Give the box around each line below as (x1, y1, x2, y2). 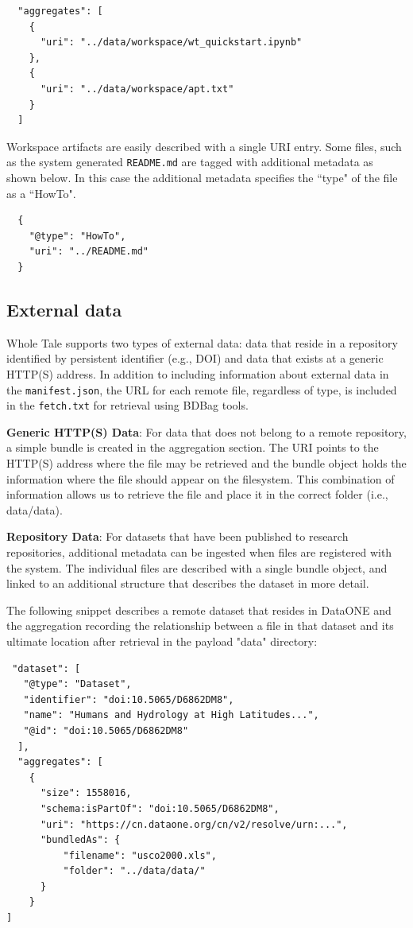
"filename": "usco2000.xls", (63, 849, 217, 861)
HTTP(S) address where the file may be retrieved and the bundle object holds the (6, 455, 407, 472)
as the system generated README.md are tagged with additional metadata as (6, 153, 373, 170)
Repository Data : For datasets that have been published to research (6, 528, 349, 545)
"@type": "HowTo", (29, 230, 126, 242)
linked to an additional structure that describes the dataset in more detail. (6, 575, 369, 592)
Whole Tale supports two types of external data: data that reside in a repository (6, 334, 398, 351)
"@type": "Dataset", (23, 678, 132, 690)
